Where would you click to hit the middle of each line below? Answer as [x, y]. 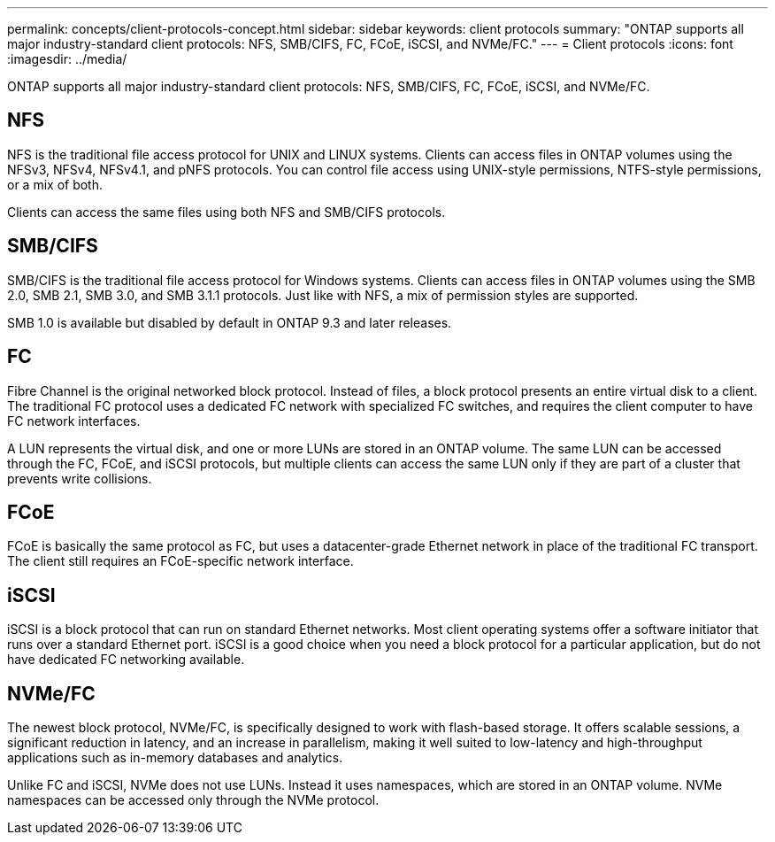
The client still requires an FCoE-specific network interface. [180, 561]
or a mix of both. [55, 184]
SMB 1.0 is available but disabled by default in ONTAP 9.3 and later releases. [230, 322]
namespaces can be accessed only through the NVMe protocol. [193, 800]
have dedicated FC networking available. [126, 660]
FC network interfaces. [74, 421]
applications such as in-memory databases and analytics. [175, 758]
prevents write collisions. [80, 478]
